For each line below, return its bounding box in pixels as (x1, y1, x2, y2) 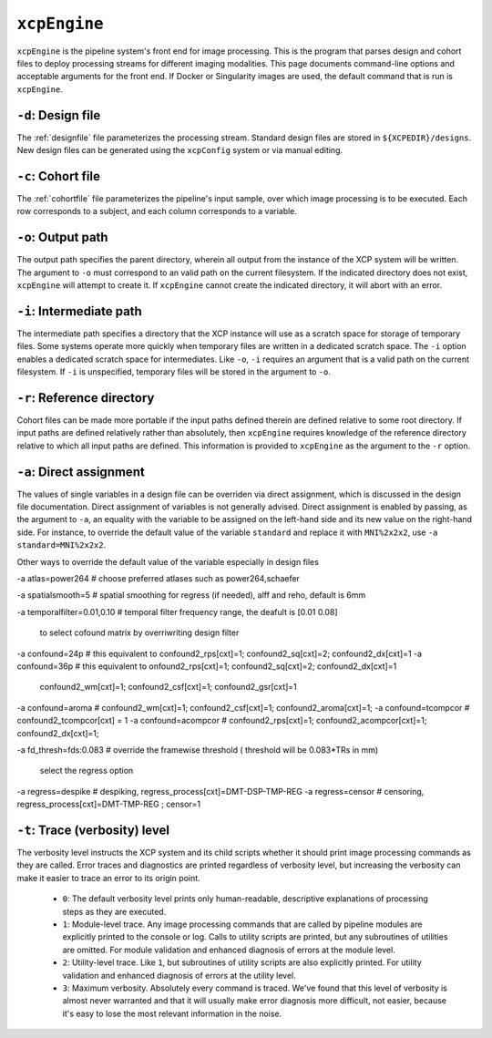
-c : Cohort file (16, 169, 100, 184)
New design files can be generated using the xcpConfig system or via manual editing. (16, 145, 343, 156)
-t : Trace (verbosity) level (16, 822, 170, 838)
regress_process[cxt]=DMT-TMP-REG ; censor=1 (16, 798, 201, 810)
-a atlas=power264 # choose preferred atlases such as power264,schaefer (16, 573, 301, 584)
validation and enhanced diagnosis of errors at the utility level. (62, 970, 296, 981)
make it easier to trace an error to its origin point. (16, 872, 200, 883)
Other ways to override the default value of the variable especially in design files (16, 556, 319, 567)
